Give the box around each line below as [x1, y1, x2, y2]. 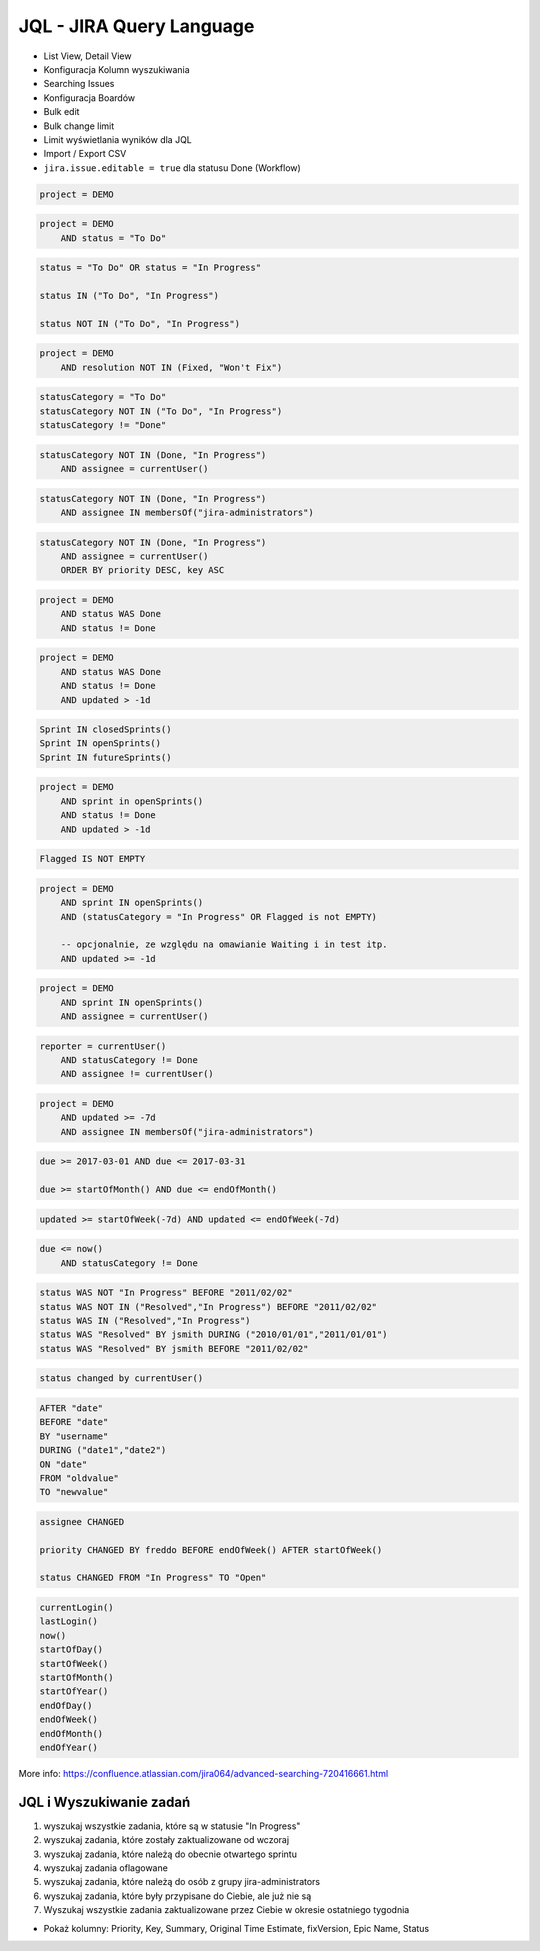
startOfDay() [39, 1644, 104, 1655]
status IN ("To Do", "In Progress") [39, 290, 220, 301]
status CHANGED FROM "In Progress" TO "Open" [39, 1572, 267, 1584]
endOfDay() [39, 1700, 93, 1711]
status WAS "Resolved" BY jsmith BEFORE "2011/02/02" [39, 1343, 309, 1354]
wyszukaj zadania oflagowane [43, 1862, 169, 1874]
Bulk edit [43, 106, 80, 118]
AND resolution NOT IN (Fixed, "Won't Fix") [60, 361, 283, 373]
